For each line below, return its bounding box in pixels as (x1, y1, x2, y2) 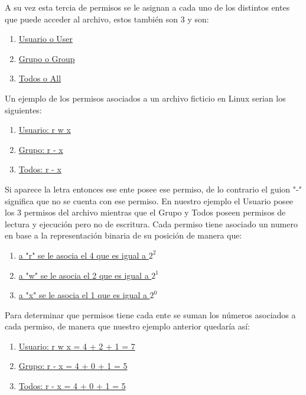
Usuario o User (18, 32, 73, 45)
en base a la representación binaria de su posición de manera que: (5, 229, 242, 241)
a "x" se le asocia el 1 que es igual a (18, 289, 147, 301)
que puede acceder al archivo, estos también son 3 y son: (5, 12, 209, 25)
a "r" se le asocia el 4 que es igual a (18, 249, 147, 261)
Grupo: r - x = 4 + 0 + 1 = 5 (18, 360, 128, 372)
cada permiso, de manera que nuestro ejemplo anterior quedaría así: (5, 320, 250, 332)
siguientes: (5, 103, 42, 116)
